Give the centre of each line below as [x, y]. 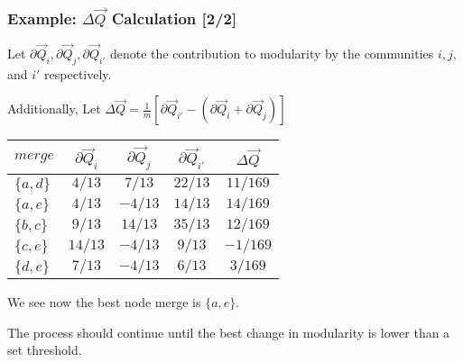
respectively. [78, 73]
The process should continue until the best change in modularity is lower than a [229, 332]
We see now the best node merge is [104, 302]
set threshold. [45, 350]
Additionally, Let [54, 109]
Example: [42, 18]
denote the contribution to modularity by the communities [272, 54]
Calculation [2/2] [174, 18]
